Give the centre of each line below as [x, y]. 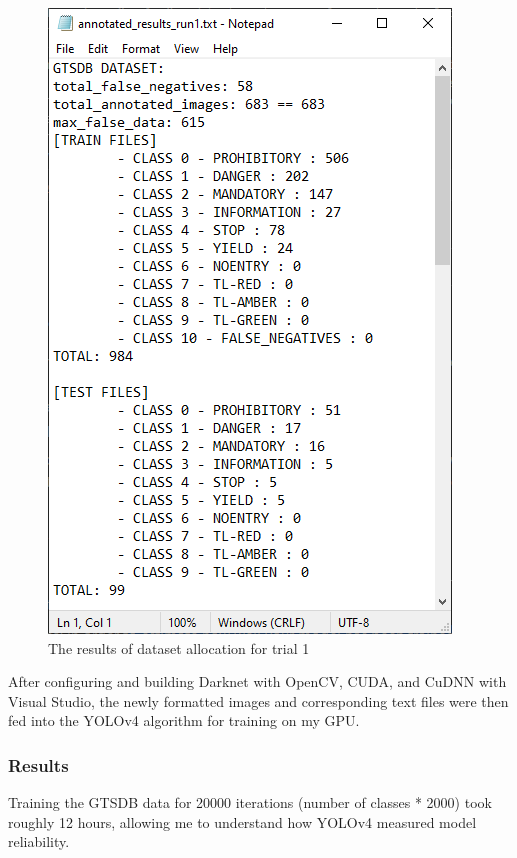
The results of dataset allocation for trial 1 [179, 647]
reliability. [39, 841]
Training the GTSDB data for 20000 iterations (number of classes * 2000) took [250, 802]
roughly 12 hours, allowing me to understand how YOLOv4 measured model [242, 821]
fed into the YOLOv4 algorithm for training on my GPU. [184, 720]
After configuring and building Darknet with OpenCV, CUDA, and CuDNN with [257, 681]
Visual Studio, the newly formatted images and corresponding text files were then [258, 700]
